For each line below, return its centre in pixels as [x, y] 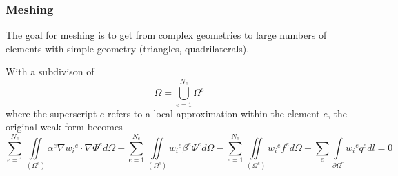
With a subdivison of [50, 71]
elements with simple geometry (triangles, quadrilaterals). [128, 48]
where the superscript [51, 113]
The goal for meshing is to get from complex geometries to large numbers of [166, 35]
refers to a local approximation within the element [213, 113]
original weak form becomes [64, 127]
